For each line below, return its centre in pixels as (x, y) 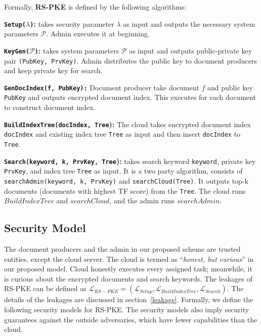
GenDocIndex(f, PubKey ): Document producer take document (102, 87)
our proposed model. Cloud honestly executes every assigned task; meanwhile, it (128, 269)
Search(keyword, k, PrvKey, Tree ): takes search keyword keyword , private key (130, 161)
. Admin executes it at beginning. (98, 34)
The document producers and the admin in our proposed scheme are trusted (122, 249)
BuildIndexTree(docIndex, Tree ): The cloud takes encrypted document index (127, 124)
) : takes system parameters (77, 50)
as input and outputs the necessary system (189, 23)
